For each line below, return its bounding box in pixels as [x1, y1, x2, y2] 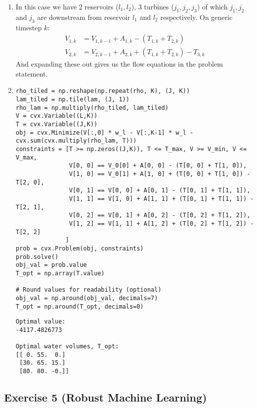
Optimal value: [15, 318, 66, 326]
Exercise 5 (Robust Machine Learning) [4, 390, 207, 405]
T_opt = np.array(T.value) [15, 269, 105, 277]
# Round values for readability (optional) [15, 286, 162, 294]
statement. [15, 68, 48, 79]
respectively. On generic [160, 11, 233, 22]
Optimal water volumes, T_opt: [15, 343, 119, 350]
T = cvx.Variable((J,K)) [15, 121, 98, 128]
